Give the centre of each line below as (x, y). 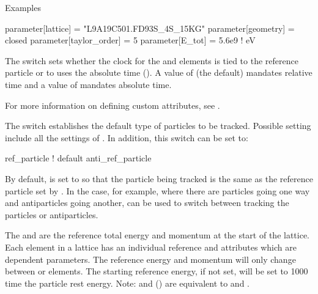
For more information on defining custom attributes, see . (113, 105)
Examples (23, 7)
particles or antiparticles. (52, 214)
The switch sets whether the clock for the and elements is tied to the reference (152, 60)
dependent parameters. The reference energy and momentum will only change (150, 259)
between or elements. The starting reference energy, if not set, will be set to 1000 (157, 271)
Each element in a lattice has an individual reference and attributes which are (151, 247)
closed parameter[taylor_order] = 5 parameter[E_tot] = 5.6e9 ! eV (130, 40)
